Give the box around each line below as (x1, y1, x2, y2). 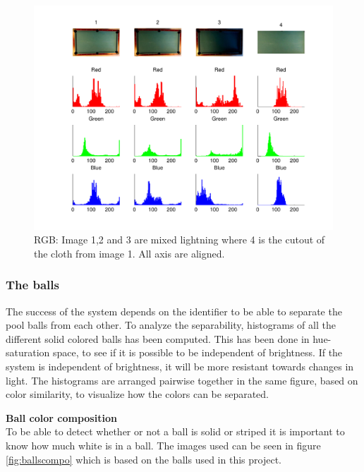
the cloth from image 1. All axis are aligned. (34, 246, 225, 260)
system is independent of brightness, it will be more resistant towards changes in (6, 358, 354, 373)
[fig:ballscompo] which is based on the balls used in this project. (6, 452, 281, 466)
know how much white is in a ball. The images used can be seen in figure (6, 437, 321, 452)
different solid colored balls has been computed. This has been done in (6, 331, 310, 346)
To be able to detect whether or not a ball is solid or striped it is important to (6, 424, 345, 439)
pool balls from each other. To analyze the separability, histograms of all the (6, 317, 336, 332)
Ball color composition (6, 410, 117, 425)
